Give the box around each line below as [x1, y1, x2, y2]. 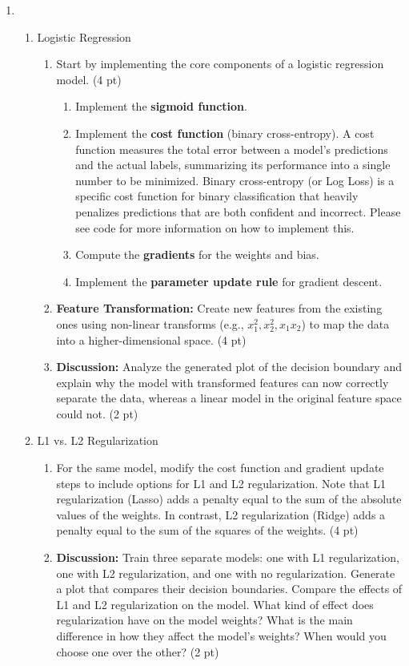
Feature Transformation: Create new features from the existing [56, 300, 383, 317]
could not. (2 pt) [56, 405, 138, 422]
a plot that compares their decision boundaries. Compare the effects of [56, 580, 403, 597]
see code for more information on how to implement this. [75, 219, 355, 236]
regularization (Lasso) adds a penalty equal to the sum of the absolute [56, 490, 402, 507]
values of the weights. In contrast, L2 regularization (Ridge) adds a [56, 506, 386, 523]
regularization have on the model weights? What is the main [56, 612, 353, 628]
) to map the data [301, 315, 390, 332]
